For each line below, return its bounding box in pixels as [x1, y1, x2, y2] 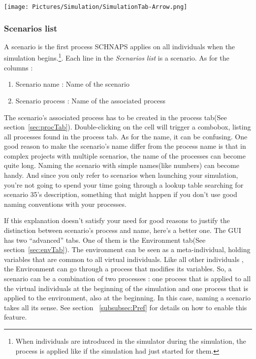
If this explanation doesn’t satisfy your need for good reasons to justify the [4, 215, 230, 226]
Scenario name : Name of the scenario [15, 79, 129, 89]
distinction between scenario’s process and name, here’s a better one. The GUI [4, 225, 241, 235]
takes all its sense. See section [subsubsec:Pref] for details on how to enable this [4, 302, 247, 312]
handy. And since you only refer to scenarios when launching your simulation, [4, 170, 238, 180]
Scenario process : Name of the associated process [15, 95, 166, 105]
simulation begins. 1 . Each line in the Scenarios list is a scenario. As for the [4, 51, 229, 63]
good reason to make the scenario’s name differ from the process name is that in [4, 141, 246, 151]
